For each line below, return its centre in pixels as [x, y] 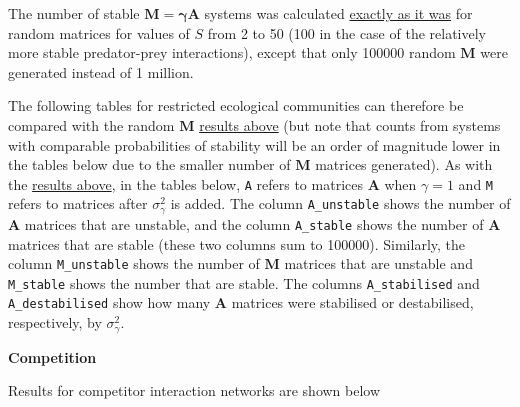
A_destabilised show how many [109, 302]
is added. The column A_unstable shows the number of [340, 203]
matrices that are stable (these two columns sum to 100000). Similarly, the [237, 243]
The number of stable [74, 13]
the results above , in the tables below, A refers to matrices [185, 183]
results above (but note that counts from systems [350, 124]
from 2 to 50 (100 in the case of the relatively [346, 32]
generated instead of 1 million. [101, 71]
